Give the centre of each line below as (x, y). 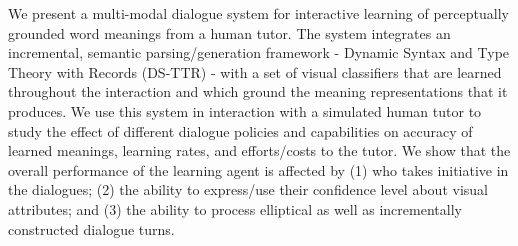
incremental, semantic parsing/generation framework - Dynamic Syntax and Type (259, 52)
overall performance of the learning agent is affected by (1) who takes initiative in (258, 169)
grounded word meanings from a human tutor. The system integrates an (229, 32)
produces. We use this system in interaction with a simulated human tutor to (245, 110)
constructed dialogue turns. (91, 228)
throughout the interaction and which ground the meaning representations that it (258, 91)
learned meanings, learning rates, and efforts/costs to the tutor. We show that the (259, 150)
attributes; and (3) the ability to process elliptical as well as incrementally (235, 208)
